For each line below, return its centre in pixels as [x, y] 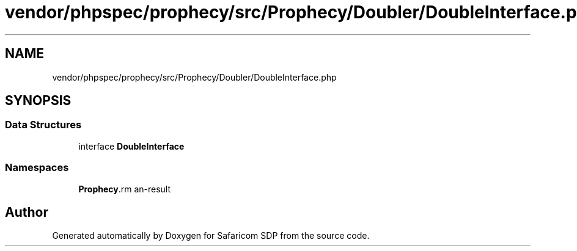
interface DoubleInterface [131, 146]
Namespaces [37, 168]
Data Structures [43, 125]
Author [27, 212]
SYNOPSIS [38, 101]
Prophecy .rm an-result [125, 189]
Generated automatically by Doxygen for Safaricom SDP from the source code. [211, 236]
